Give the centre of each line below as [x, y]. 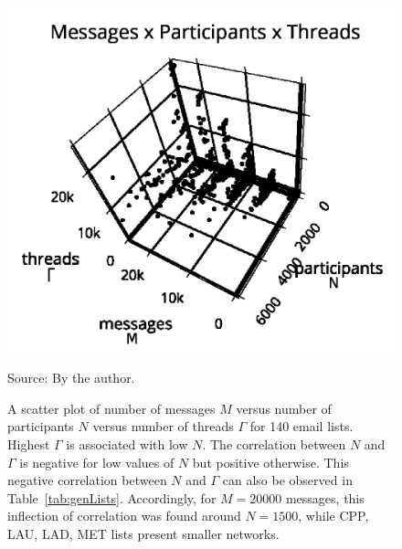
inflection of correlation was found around [124, 516]
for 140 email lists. [301, 426]
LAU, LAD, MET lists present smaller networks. [143, 533]
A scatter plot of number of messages [111, 408]
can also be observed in [287, 480]
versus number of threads [163, 426]
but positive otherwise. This [270, 462]
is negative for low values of [97, 462]
